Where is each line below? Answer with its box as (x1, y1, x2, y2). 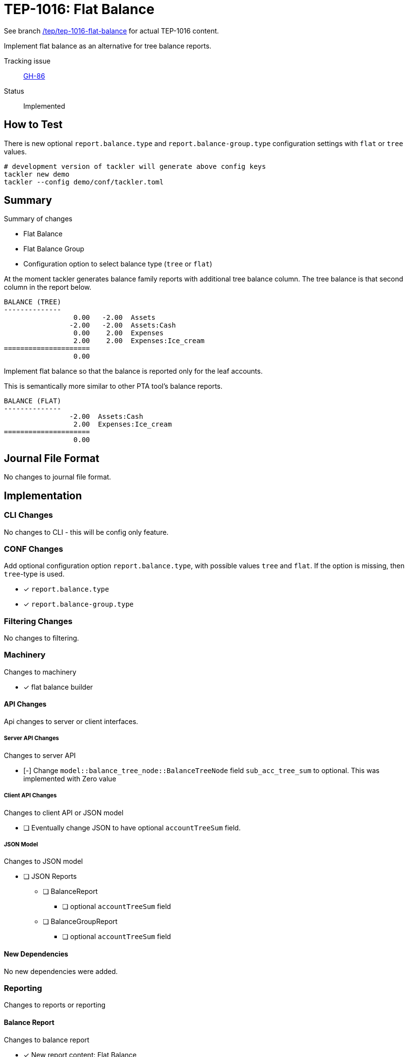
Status (4, 86, 24, 95)
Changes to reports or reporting (4, 1001, 106, 1009)
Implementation (4, 489, 82, 502)
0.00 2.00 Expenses (73, 329, 164, 337)
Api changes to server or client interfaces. (4, 717, 138, 726)
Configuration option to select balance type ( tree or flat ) (23, 260, 212, 268)
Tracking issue (4, 56, 51, 65)
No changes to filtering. (4, 634, 79, 642)
